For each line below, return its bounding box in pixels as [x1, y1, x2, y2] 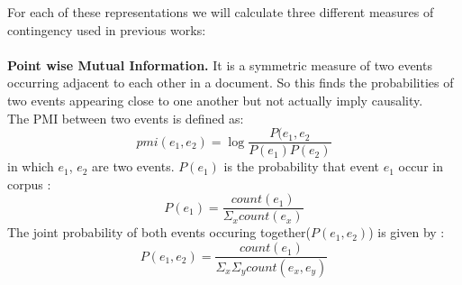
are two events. [92, 157, 175, 176]
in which [7, 157, 54, 176]
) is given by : [368, 223, 445, 242]
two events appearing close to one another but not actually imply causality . [7, 90, 423, 109]
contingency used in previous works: [7, 20, 206, 39]
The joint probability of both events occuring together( [7, 223, 312, 242]
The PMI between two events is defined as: [7, 108, 244, 127]
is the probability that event [223, 157, 379, 176]
